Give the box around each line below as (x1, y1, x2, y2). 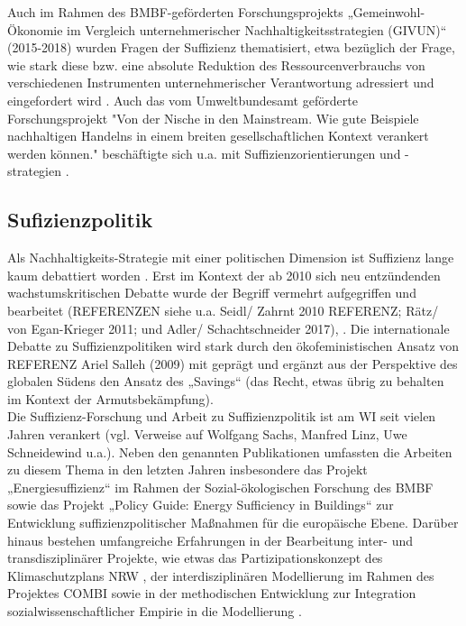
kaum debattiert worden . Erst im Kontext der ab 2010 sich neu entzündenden (7, 265, 441, 284)
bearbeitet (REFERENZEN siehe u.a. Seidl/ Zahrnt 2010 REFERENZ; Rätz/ (7, 300, 439, 319)
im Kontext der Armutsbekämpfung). (7, 389, 214, 408)
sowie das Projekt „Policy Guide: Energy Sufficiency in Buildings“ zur (7, 495, 394, 514)
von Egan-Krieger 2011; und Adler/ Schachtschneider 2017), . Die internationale (7, 318, 450, 337)
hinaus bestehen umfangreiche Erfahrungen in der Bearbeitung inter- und (7, 530, 414, 549)
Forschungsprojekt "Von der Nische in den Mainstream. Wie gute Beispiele (7, 108, 419, 127)
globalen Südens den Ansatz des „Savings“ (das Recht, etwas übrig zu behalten (7, 372, 444, 391)
